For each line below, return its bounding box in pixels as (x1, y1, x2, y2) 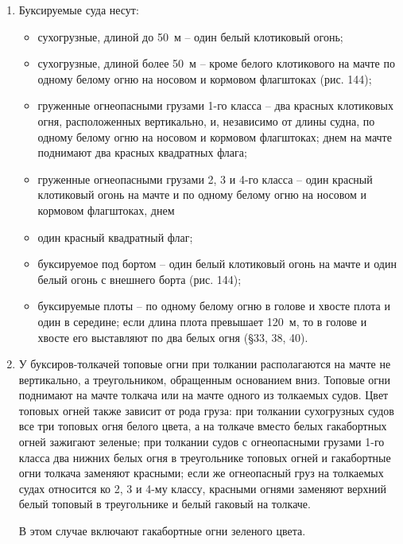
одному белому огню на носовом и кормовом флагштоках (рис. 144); (37, 70, 372, 87)
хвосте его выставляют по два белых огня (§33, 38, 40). (37, 328, 308, 345)
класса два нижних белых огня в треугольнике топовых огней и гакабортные (18, 449, 391, 465)
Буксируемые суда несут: (18, 2, 139, 17)
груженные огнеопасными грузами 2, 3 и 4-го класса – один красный (37, 170, 373, 187)
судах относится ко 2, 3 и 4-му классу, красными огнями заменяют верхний (18, 480, 386, 496)
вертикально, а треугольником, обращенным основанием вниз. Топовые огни (18, 371, 391, 387)
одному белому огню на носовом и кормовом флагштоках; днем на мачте (37, 128, 392, 145)
